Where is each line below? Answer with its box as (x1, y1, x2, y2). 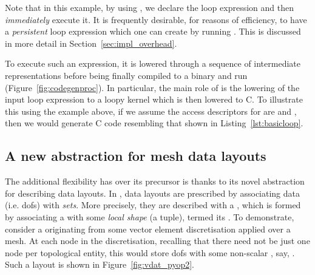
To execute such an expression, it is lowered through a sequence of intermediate (5, 57, 300, 70)
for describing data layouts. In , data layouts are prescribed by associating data (5, 186, 300, 199)
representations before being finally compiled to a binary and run (5, 69, 248, 81)
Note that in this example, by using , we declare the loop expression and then (5, 1, 294, 13)
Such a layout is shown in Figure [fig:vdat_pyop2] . (5, 258, 194, 271)
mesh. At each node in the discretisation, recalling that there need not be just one (5, 234, 310, 247)
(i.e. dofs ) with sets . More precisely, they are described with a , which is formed (5, 199, 301, 211)
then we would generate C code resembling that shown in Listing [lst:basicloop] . (5, 117, 303, 129)
